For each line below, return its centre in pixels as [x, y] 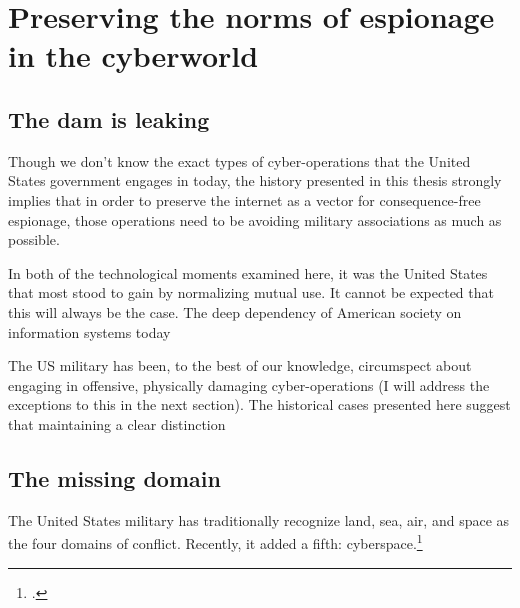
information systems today [89, 331]
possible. [34, 239]
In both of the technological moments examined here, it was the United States [248, 272]
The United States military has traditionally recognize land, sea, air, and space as [259, 519]
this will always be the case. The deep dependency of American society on [235, 311]
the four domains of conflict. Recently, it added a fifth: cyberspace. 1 [215, 541]
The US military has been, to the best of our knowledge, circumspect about [240, 365]
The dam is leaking [109, 118]
